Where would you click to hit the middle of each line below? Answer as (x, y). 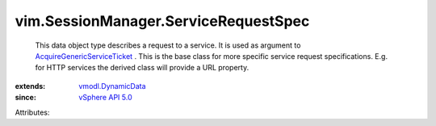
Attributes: (32, 112)
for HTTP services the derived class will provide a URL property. (142, 68)
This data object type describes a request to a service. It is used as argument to (168, 45)
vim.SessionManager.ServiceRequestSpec (162, 21)
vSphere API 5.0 (105, 98)
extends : (30, 86)
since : (25, 98)
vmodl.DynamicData (112, 86)
